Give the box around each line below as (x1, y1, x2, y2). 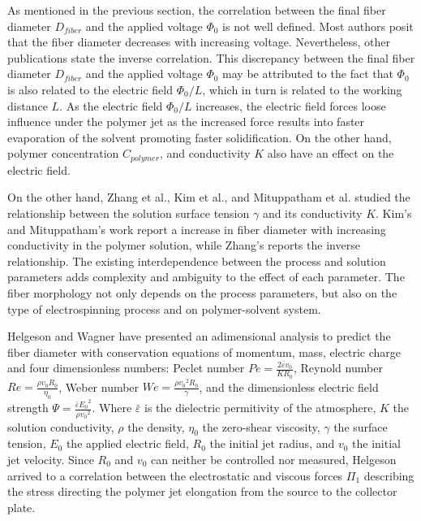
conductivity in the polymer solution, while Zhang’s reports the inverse (7, 237, 360, 254)
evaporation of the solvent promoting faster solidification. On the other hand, (7, 128, 392, 145)
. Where (92, 399, 132, 416)
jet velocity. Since (7, 451, 94, 468)
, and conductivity (159, 145, 251, 162)
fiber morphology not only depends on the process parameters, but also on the (7, 284, 397, 301)
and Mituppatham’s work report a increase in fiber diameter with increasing (7, 220, 386, 237)
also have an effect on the (267, 145, 394, 162)
